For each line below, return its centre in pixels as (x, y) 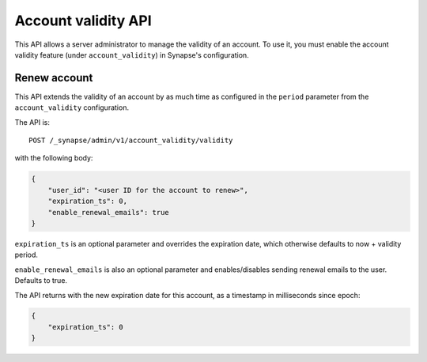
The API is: (32, 122)
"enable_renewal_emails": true (108, 212)
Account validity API (83, 21)
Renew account (54, 78)
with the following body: (54, 158)
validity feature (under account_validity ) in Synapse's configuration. (132, 55)
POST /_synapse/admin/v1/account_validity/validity (131, 141)
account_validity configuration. (72, 107)
